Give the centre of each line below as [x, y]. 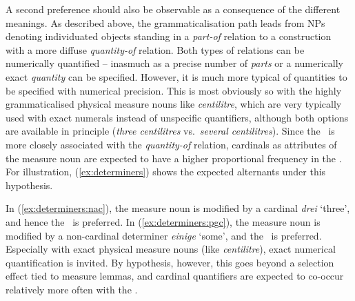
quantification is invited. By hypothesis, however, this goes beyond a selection [170, 262]
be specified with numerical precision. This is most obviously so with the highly [174, 90]
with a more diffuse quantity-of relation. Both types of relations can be [155, 49]
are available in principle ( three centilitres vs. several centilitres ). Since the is [170, 131]
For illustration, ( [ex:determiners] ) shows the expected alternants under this [166, 172]
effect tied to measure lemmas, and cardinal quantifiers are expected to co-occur [175, 276]
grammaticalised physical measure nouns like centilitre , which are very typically [174, 104]
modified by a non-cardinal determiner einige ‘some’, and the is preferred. [164, 235]
